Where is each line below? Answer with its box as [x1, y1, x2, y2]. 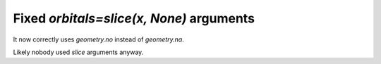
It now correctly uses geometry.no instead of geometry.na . [13, 35, 185, 44]
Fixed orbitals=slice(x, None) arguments [13, 11, 255, 26]
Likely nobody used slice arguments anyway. [13, 48, 144, 56]
